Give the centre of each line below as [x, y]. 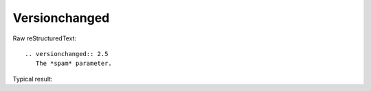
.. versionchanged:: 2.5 [67, 54]
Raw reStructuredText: [45, 38]
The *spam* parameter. [74, 64]
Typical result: [33, 79]
